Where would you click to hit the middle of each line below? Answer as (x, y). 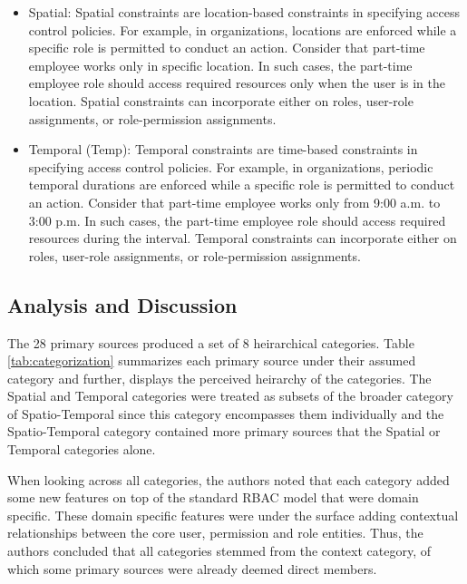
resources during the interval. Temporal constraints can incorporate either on (243, 238)
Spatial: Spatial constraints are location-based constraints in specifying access (244, 12)
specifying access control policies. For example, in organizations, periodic (231, 166)
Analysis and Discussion (122, 304)
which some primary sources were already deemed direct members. (192, 568)
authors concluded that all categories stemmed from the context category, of (219, 551)
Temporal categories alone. (82, 449)
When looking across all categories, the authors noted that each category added (229, 479)
